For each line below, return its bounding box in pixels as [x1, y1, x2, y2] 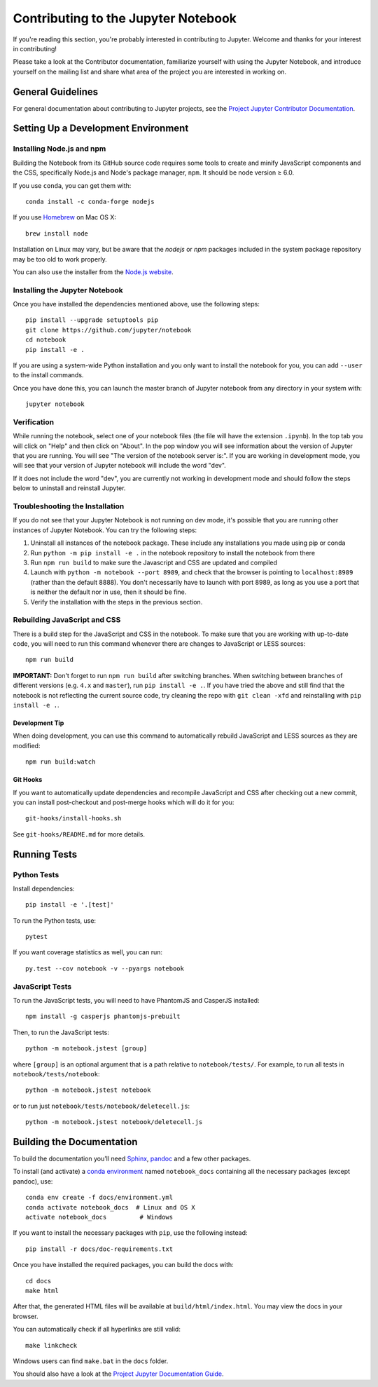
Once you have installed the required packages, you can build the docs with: [13, 1261, 234, 1269]
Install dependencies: [13, 884, 75, 893]
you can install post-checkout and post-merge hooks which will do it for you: [13, 798, 234, 806]
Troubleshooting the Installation [13, 501, 125, 511]
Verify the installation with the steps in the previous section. [30, 597, 203, 606]
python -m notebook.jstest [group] [25, 1045, 148, 1053]
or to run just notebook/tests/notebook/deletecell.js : [13, 1102, 190, 1110]
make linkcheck [25, 1341, 78, 1349]
